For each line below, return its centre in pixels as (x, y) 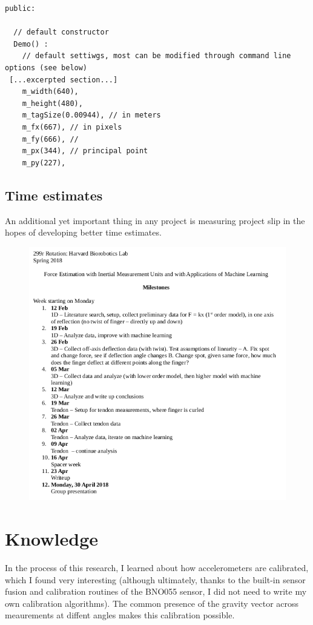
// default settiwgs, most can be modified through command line (156, 56)
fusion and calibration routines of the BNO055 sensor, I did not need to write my (156, 591)
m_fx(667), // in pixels (72, 127)
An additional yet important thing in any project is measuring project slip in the (155, 220)
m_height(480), (52, 103)
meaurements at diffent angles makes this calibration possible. (120, 615)
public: (20, 8)
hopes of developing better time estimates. (83, 232)
